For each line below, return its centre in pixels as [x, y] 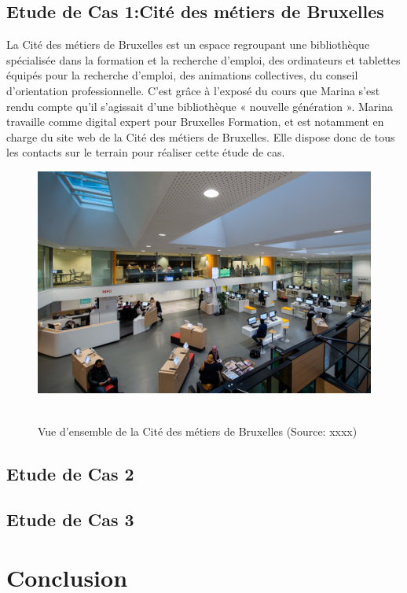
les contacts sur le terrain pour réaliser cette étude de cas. [146, 152]
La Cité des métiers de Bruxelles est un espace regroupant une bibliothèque [188, 44]
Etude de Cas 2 [70, 473]
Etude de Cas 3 [70, 519]
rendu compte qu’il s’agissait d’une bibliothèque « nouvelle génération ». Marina [200, 106]
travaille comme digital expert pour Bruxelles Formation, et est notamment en [195, 122]
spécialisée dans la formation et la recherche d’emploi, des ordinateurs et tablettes [203, 59]
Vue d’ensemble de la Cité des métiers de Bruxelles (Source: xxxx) [198, 431]
